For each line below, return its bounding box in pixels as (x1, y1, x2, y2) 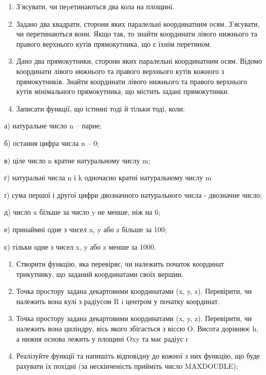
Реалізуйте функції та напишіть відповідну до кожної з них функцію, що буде (16, 350, 260, 361)
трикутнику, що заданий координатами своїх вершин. (16, 268, 184, 279)
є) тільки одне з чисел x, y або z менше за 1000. (4, 241, 156, 252)
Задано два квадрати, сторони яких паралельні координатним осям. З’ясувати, (16, 18, 260, 29)
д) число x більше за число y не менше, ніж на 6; (4, 207, 161, 217)
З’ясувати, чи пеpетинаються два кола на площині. (16, 1, 175, 11)
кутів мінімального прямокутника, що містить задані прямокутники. (16, 86, 230, 97)
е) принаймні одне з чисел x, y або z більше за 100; (4, 223, 167, 234)
